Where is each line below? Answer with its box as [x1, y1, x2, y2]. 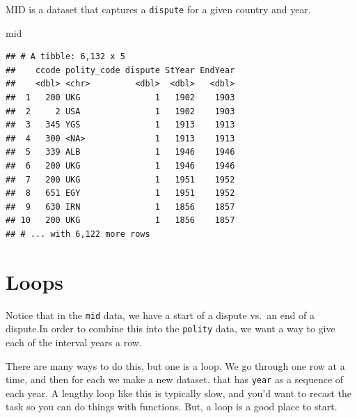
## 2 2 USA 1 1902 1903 [6, 106, 235, 116]
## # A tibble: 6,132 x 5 [6, 52, 125, 62]
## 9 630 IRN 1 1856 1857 [6, 201, 235, 212]
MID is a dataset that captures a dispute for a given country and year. [6, 2, 311, 16]
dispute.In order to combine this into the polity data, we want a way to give [6, 321, 335, 336]
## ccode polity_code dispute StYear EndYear [6, 65, 235, 75]
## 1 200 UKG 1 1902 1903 [6, 93, 235, 103]
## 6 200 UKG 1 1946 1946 [6, 161, 235, 171]
